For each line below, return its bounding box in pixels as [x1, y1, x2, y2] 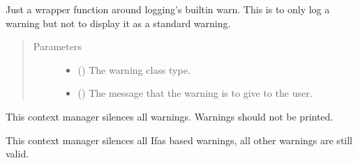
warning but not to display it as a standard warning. [6, 15, 231, 30]
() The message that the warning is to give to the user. [77, 86, 313, 100]
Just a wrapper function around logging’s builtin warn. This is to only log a [6, 2, 330, 16]
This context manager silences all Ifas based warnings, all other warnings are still [6, 132, 352, 147]
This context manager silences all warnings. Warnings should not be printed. [6, 109, 334, 123]
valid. [6, 146, 29, 161]
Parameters [33, 39, 82, 54]
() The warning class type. [77, 62, 191, 77]
